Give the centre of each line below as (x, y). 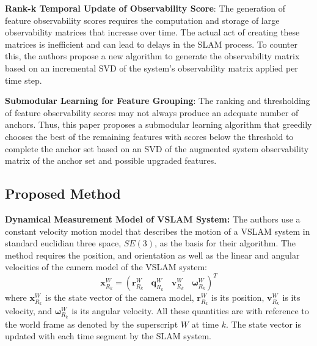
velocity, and (29, 310)
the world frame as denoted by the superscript (92, 324)
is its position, (238, 297)
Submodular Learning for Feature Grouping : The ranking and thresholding (158, 101)
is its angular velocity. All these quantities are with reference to (190, 310)
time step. (24, 80)
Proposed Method (63, 193)
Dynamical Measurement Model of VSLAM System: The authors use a (153, 219)
